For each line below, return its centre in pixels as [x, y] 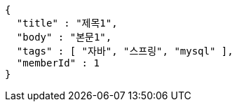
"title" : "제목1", [67, 23]
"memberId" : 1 [58, 63]
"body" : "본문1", [64, 37]
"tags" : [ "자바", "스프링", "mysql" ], [125, 51]
